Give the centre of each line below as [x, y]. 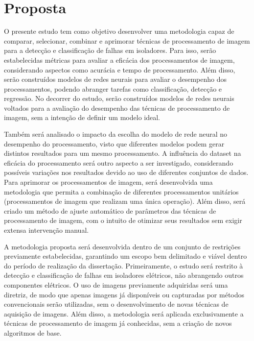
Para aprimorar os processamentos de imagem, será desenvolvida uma [108, 182]
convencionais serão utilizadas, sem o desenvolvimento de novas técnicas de [116, 304]
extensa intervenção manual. [46, 230]
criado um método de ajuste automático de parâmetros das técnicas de [110, 210]
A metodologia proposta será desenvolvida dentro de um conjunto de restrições [122, 246]
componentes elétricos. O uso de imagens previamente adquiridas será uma [116, 284]
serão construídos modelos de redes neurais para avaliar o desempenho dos [115, 79]
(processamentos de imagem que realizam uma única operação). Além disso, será [125, 201]
